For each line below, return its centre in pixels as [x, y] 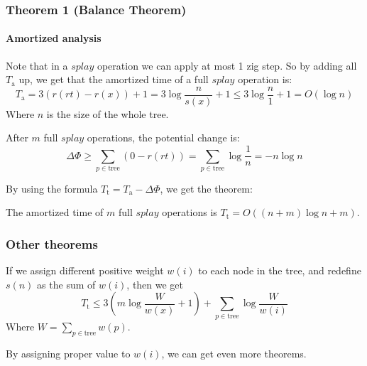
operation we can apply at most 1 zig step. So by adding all [227, 65]
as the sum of [66, 284]
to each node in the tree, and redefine [280, 270]
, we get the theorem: [206, 188]
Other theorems [52, 243]
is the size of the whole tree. [108, 113]
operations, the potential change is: [163, 138]
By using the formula [52, 188]
